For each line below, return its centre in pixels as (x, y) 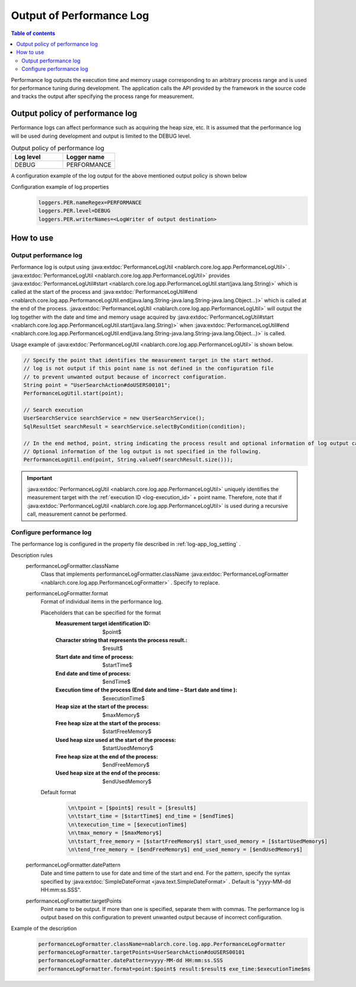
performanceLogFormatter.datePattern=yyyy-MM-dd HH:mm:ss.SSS (131, 961)
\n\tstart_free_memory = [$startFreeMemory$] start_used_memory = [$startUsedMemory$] (198, 841)
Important (40, 478)
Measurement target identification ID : (103, 624)
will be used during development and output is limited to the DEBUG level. (101, 136)
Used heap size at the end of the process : (108, 773)
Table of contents (33, 33)
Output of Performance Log (80, 15)
